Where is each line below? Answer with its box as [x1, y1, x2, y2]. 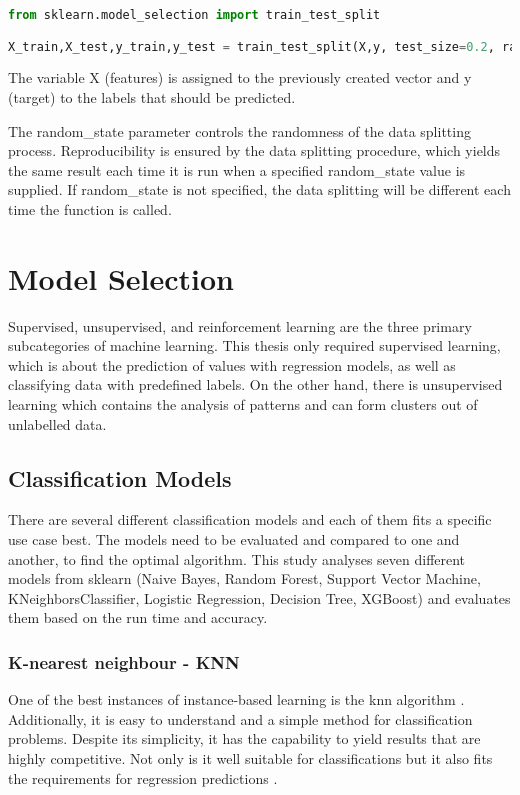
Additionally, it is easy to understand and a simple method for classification [8, 708, 473, 729]
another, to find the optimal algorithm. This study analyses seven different [8, 548, 466, 569]
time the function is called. [8, 198, 172, 219]
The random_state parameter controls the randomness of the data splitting [8, 120, 471, 141]
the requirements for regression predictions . [8, 767, 278, 788]
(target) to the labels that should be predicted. [8, 87, 296, 107]
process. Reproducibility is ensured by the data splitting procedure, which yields [8, 140, 501, 161]
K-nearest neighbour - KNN [8, 649, 240, 674]
